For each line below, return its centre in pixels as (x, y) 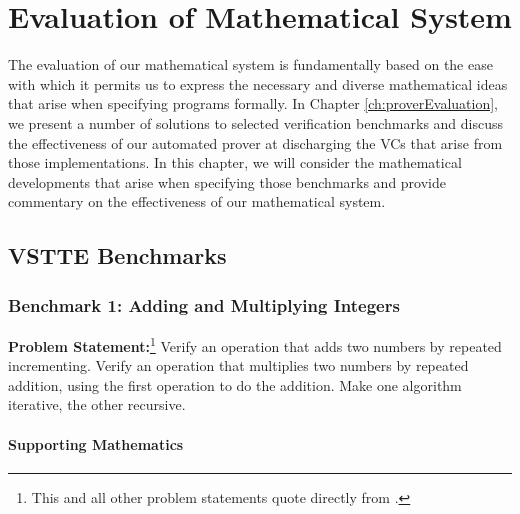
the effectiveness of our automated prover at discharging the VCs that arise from (255, 142)
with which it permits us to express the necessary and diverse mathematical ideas (258, 83)
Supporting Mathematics (96, 443)
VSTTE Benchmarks (117, 255)
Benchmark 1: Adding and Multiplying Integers (204, 304)
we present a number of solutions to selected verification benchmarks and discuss (256, 122)
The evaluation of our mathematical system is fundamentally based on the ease (250, 64)
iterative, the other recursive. (97, 404)
